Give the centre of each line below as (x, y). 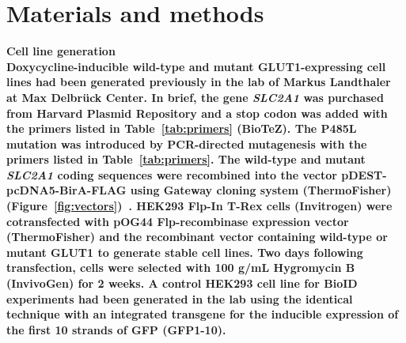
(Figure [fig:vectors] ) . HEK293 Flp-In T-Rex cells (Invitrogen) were (199, 206)
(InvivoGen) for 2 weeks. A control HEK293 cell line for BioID (182, 283)
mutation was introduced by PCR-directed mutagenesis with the (187, 143)
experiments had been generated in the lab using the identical (180, 298)
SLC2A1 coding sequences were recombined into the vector (172, 174)
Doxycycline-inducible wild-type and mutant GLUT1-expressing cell (196, 66)
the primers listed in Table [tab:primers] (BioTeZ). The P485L (182, 128)
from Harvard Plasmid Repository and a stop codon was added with (197, 113)
